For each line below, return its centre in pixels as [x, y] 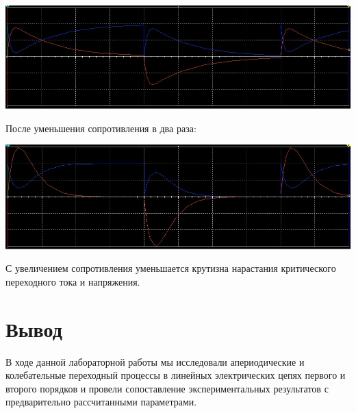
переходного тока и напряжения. [73, 281]
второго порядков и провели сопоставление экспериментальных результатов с [167, 388]
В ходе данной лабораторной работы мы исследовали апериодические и [155, 361]
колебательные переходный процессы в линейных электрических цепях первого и [176, 375]
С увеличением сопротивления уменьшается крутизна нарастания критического [171, 268]
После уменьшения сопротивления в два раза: [101, 128]
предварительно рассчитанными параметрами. [101, 402]
